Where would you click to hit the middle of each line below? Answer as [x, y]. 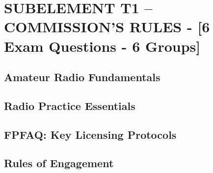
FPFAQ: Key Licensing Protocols [90, 134]
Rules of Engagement [59, 163]
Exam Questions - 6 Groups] [102, 46]
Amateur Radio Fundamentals [82, 77]
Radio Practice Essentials [70, 105]
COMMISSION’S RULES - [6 [107, 27]
